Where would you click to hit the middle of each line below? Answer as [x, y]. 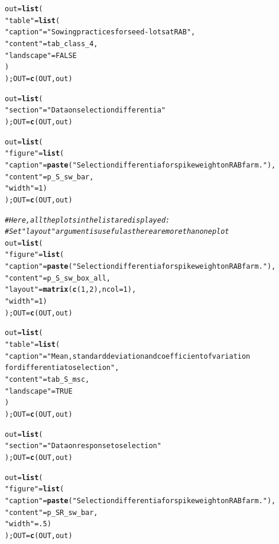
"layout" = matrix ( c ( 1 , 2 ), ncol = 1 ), [71, 290]
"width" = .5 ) [28, 524]
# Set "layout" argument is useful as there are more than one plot [117, 232]
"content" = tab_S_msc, [47, 380]
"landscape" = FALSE [41, 55]
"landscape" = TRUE [39, 391]
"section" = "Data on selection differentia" [85, 110]
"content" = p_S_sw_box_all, [58, 278]
